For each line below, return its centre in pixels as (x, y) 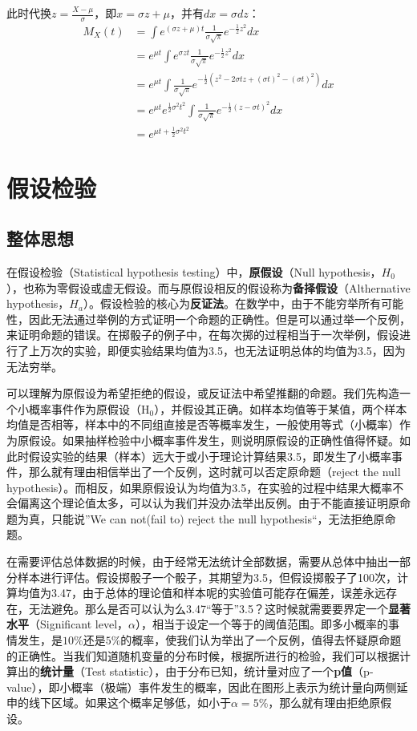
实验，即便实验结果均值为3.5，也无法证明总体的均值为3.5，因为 (239, 350)
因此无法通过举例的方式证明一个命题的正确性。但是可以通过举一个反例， (219, 319)
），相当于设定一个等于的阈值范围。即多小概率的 (262, 624)
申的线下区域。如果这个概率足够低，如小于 (119, 703)
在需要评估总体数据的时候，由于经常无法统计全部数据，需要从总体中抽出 (197, 561)
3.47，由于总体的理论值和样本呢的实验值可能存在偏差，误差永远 (218, 593)
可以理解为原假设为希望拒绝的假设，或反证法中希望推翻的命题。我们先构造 (203, 393)
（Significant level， (79, 624)
